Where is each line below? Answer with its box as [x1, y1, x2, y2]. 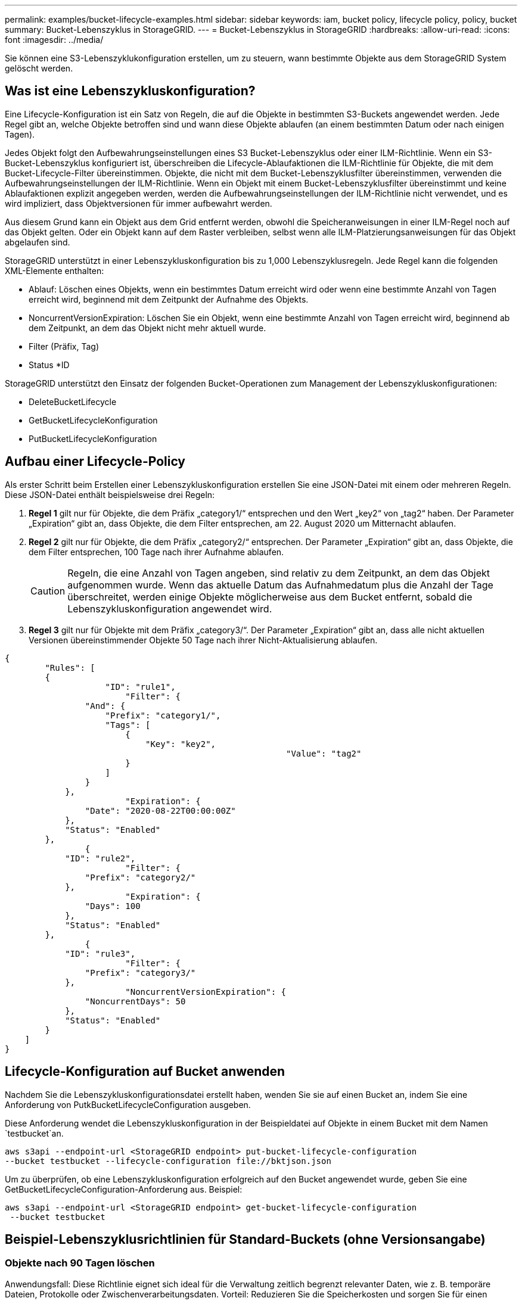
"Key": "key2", [145, 739, 216, 749]
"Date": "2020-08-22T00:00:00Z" [85, 805, 236, 816]
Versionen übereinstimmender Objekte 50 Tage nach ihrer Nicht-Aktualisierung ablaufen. [29, 634, 378, 645]
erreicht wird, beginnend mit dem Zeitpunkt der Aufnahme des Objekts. [29, 294, 309, 304]
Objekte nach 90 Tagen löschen [5, 1257, 155, 1269]
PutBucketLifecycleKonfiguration [29, 433, 157, 444]
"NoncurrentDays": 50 [85, 996, 186, 1006]
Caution [30, 584, 66, 597]
